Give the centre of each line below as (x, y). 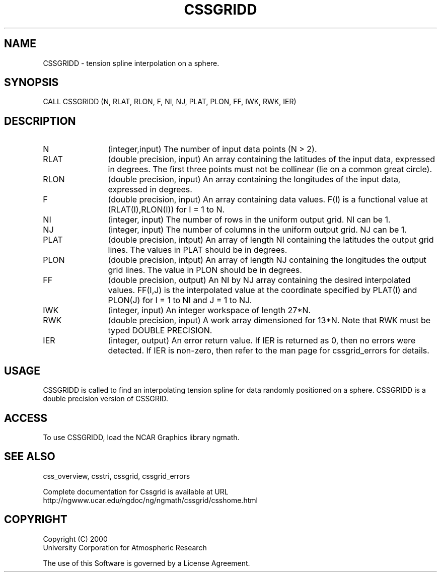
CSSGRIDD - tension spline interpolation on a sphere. (131, 63)
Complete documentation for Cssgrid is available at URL (136, 491)
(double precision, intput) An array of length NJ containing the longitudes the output (267, 260)
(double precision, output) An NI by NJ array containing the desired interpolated (259, 280)
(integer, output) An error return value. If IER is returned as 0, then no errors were (262, 341)
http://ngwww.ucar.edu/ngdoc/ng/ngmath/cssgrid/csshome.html (150, 500)
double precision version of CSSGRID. (106, 399)
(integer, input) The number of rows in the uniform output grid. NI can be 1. (249, 220)
